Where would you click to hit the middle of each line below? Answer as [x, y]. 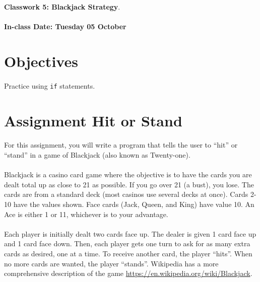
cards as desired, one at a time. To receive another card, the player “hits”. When [128, 253]
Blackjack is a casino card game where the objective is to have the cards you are [128, 174]
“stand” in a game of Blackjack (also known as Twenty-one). [97, 154]
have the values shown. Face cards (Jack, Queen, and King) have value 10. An [134, 204]
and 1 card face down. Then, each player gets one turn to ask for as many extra [127, 243]
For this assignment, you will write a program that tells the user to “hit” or [121, 145]
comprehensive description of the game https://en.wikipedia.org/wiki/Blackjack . [128, 273]
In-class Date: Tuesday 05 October [65, 26]
